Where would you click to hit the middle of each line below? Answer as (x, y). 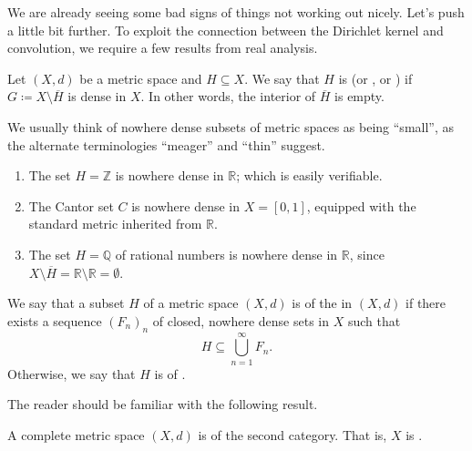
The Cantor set (71, 205)
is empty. (359, 96)
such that (374, 320)
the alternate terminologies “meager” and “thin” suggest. (166, 144)
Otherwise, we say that (72, 373)
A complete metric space (76, 434)
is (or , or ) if (375, 78)
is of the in (322, 303)
